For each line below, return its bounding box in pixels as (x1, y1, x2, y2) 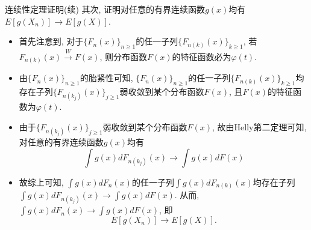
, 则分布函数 (99, 50, 147, 62)
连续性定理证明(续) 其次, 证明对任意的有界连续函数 (5, 3, 206, 15)
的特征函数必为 (172, 50, 231, 62)
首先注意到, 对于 (19, 35, 84, 47)
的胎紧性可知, (80, 71, 133, 84)
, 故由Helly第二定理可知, (212, 120, 307, 133)
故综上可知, (19, 175, 64, 188)
